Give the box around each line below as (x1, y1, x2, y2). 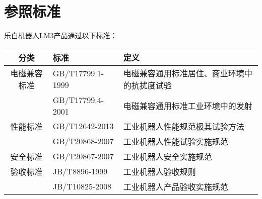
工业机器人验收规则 (123, 165, 196, 177)
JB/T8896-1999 (52, 165, 108, 177)
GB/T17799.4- (52, 93, 104, 106)
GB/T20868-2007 (52, 135, 114, 147)
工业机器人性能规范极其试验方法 (123, 120, 244, 132)
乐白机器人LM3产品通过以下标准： (4, 30, 117, 41)
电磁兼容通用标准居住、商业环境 (123, 67, 244, 79)
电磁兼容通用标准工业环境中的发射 (123, 99, 252, 112)
